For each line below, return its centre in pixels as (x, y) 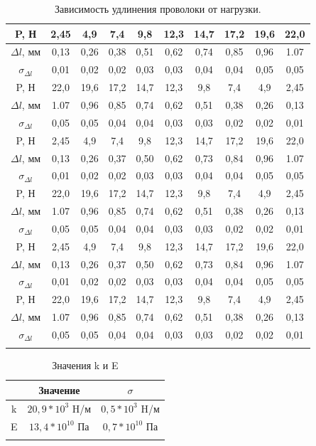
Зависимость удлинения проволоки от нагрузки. (158, 9)
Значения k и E (85, 365)
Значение (59, 389)
